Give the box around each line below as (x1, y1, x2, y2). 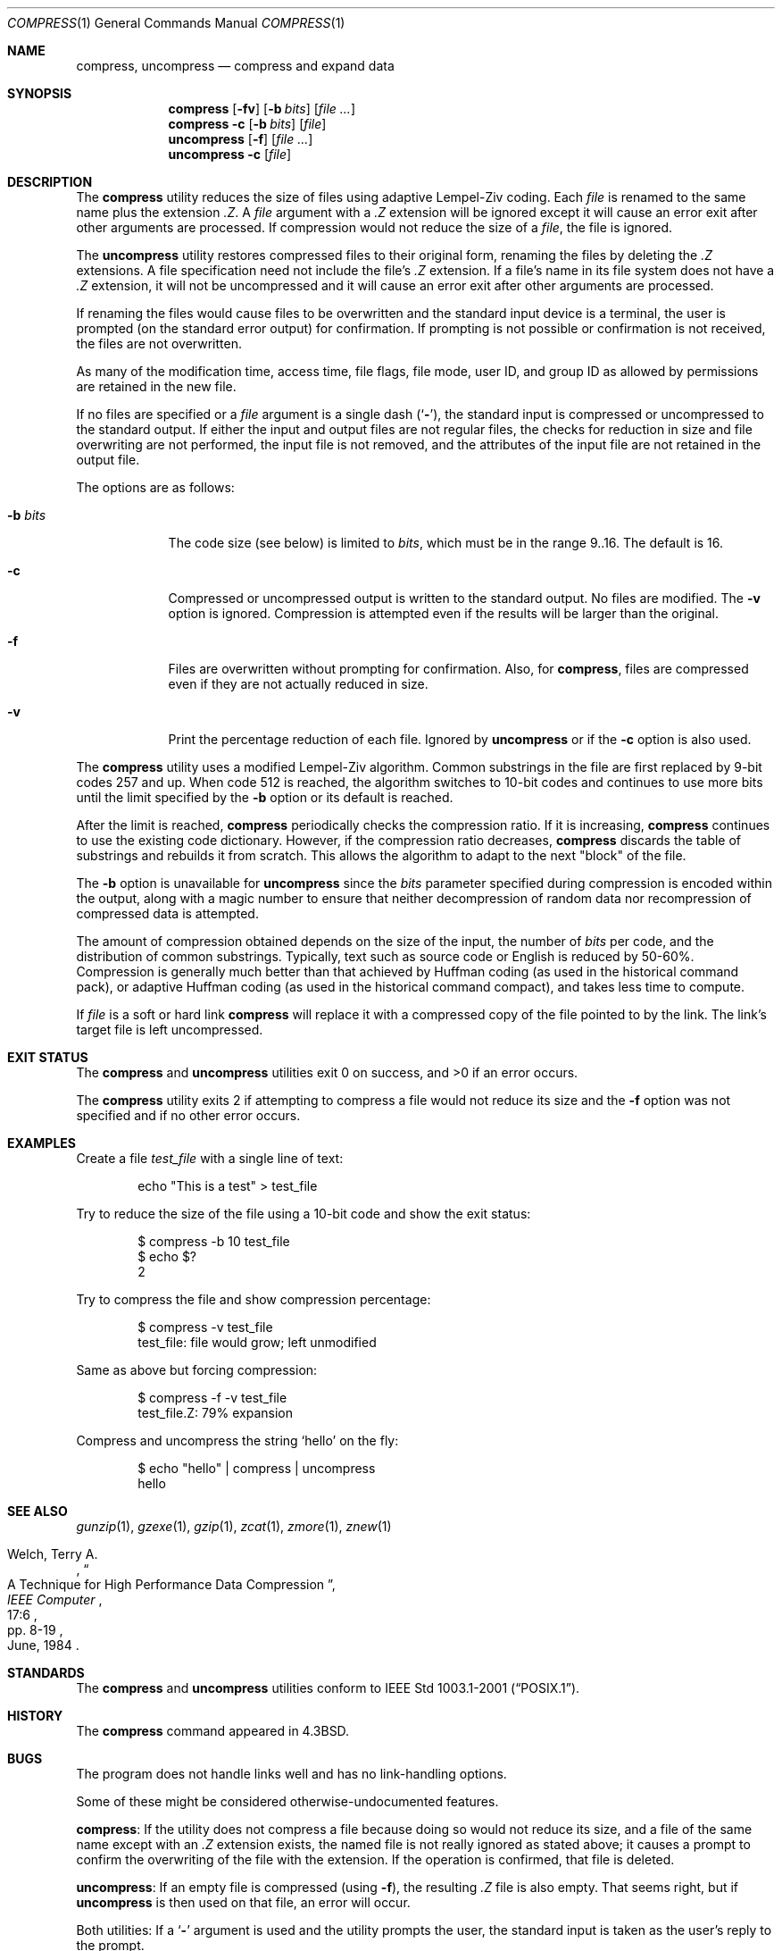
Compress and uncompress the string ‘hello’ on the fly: (76, 1433, 399, 1448)
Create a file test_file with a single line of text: (76, 1151, 344, 1166)
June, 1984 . (7, 1637, 79, 1653)
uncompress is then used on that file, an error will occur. (76, 1895, 411, 1910)
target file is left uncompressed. (76, 1022, 263, 1037)
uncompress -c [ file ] (168, 147, 292, 162)
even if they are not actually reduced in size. (168, 676, 428, 691)
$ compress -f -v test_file (137, 1390, 287, 1405)
